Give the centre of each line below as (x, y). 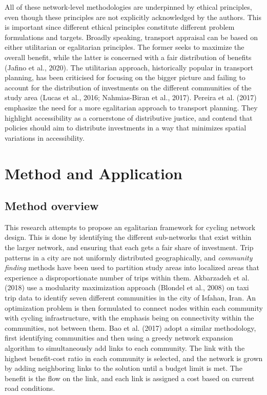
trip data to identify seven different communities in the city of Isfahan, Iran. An (130, 298)
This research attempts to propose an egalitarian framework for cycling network (130, 227)
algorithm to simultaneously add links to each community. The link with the (125, 348)
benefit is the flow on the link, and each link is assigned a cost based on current (130, 378)
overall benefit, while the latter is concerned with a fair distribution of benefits (128, 57)
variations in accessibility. (45, 137)
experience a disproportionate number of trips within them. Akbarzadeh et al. (127, 277)
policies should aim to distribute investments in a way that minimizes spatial (126, 128)
